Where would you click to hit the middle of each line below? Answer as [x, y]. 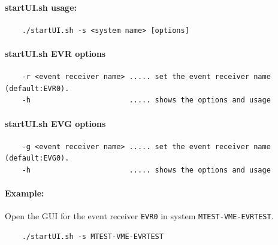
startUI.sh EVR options [55, 53]
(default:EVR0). [37, 88]
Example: [25, 193]
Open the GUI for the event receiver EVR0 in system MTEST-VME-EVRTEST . [139, 216]
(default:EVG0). [37, 158]
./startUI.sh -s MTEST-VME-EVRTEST [93, 237]
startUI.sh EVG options [55, 123]
